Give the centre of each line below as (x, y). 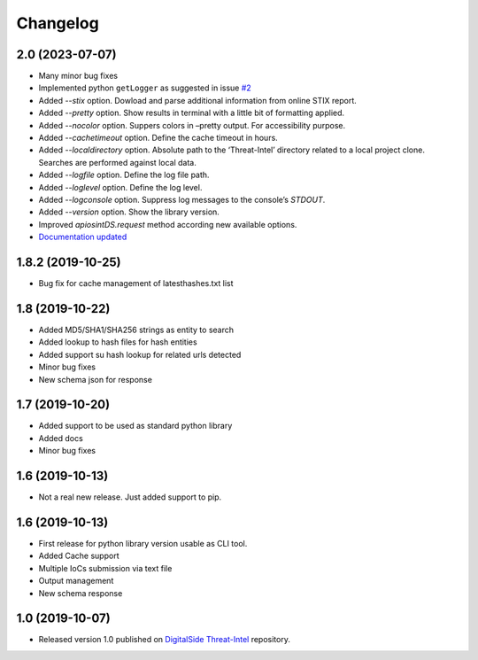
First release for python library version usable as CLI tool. (143, 544)
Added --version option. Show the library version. (129, 212)
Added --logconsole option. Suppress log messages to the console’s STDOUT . (182, 199)
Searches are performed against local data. (117, 162)
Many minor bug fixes (78, 76)
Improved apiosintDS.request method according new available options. (168, 224)
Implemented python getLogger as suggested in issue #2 (145, 88)
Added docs (61, 438)
